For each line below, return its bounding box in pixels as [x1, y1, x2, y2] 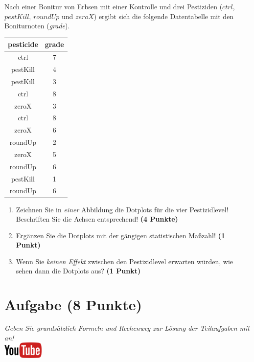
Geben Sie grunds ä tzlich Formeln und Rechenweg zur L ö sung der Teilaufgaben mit [4, 323, 250, 333]
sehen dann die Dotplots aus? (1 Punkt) [16, 266, 141, 276]
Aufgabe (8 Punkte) [4, 294, 142, 315]
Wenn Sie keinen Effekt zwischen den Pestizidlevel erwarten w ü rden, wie [16, 256, 233, 266]
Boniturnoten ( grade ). [4, 21, 70, 31]
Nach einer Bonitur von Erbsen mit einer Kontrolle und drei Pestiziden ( [4, 1, 223, 11]
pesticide [8, 39, 38, 49]
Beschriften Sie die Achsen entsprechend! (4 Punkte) [16, 214, 178, 224]
